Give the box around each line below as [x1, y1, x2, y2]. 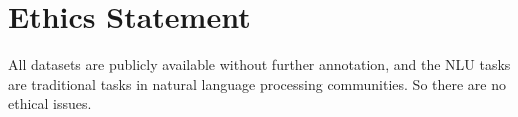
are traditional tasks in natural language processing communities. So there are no [8, 73, 507, 94]
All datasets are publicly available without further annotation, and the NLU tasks [8, 54, 511, 75]
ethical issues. [8, 93, 92, 114]
